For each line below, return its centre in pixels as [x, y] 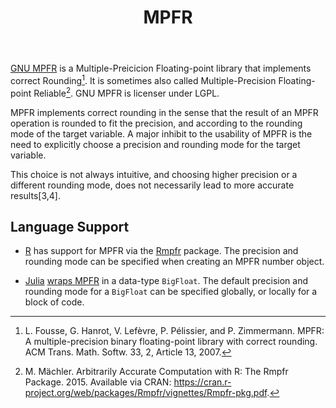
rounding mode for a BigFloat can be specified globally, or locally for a [171, 292]
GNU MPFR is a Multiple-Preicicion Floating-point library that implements [161, 68]
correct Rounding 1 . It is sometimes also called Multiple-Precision [143, 79]
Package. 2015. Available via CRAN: [98, 382]
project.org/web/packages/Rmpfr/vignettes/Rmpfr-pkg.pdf [146, 393]
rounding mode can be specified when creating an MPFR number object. [174, 262]
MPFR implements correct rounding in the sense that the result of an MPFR [164, 112]
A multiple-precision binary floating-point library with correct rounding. [171, 342]
